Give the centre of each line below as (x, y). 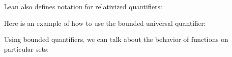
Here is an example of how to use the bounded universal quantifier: (105, 23)
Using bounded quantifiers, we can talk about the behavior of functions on (116, 39)
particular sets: (27, 48)
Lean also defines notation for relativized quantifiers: (83, 6)
